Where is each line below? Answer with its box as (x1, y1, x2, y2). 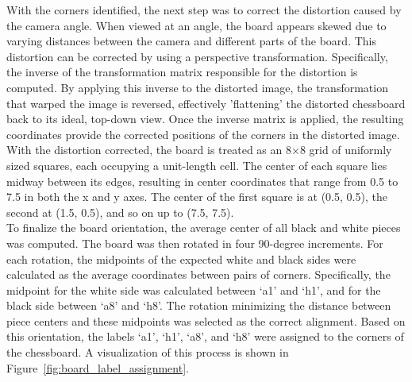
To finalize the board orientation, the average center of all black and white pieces (6, 219, 401, 236)
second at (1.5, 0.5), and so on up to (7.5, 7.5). (6, 203, 234, 220)
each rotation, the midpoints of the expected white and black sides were (6, 250, 356, 267)
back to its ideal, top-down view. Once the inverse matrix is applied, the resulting (6, 110, 404, 127)
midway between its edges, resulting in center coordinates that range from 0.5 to (6, 172, 399, 189)
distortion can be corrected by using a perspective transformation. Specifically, (6, 48, 388, 64)
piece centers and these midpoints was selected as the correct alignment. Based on (6, 312, 406, 329)
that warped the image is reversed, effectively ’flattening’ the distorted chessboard (6, 95, 406, 111)
